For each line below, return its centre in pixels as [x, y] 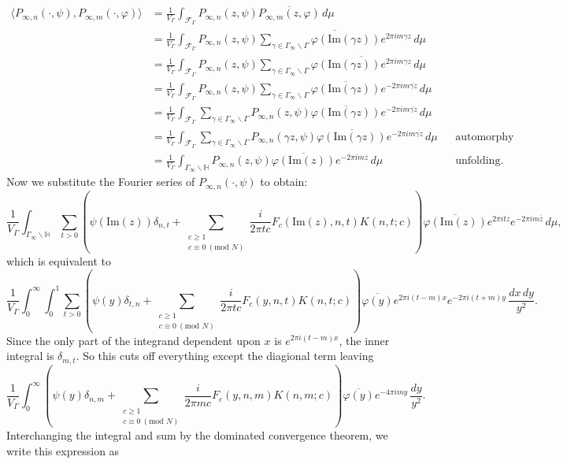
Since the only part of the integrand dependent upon [133, 340]
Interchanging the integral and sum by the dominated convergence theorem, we [197, 435]
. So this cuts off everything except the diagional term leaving [225, 356]
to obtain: [284, 182]
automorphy [485, 137]
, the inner [364, 340]
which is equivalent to [59, 261]
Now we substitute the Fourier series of [101, 182]
